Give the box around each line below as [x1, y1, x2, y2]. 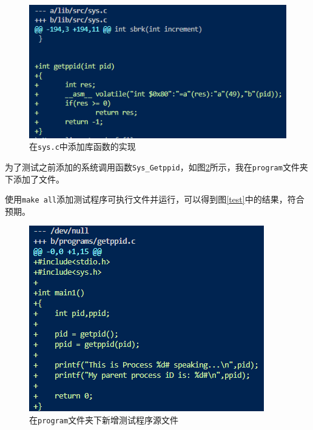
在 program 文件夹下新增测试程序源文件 [29, 413, 179, 426]
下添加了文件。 [5, 172, 64, 185]
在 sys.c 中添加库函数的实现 [29, 140, 136, 153]
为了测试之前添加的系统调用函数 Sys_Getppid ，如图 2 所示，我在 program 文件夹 [5, 160, 308, 173]
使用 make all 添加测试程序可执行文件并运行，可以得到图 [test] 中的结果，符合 [5, 193, 305, 206]
